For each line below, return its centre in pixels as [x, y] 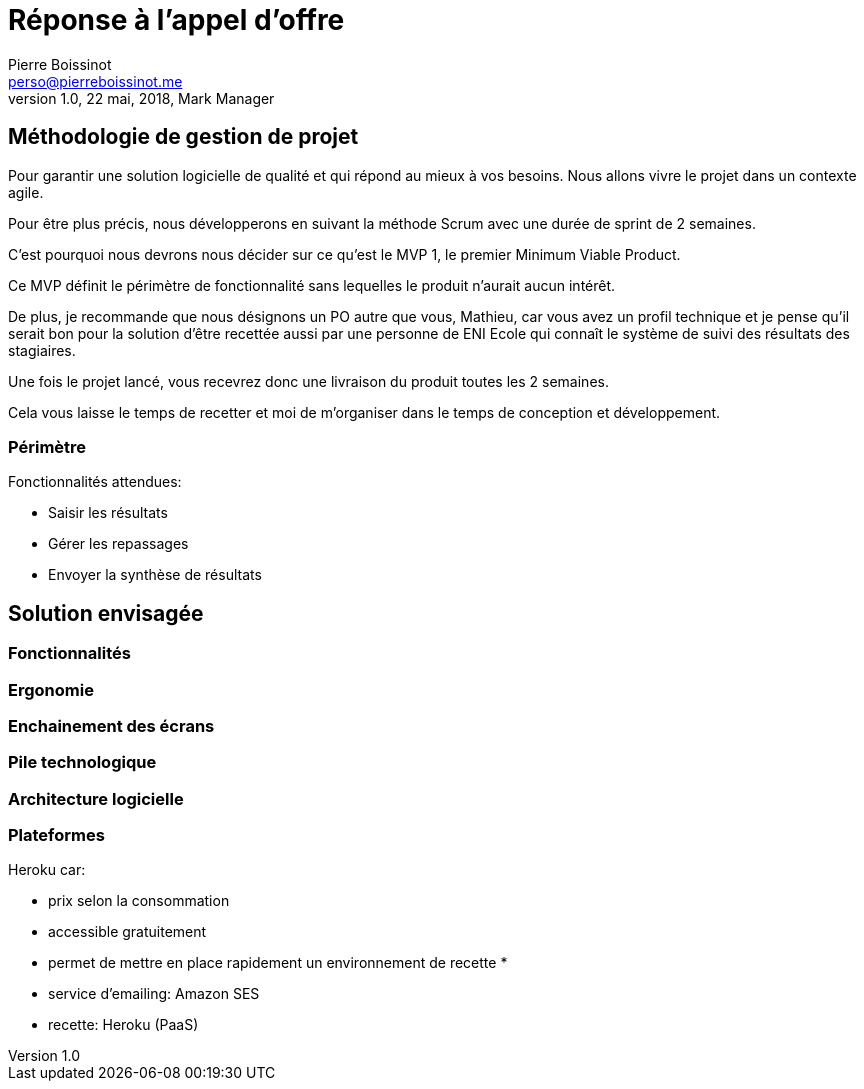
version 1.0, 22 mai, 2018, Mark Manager [141, 98]
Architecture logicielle [96, 798]
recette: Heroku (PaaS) [123, 1025]
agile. [26, 192]
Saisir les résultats [108, 513]
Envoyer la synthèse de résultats [155, 575]
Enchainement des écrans [111, 725]
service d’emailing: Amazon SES [154, 994]
